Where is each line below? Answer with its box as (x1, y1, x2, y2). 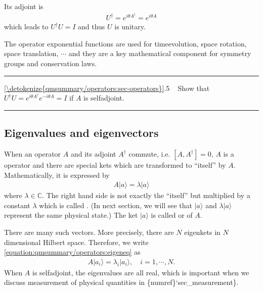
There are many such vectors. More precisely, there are (4, 227, 174, 237)
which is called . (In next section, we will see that (39, 200, 193, 210)
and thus (77, 21, 105, 32)
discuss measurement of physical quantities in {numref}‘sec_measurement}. (4, 277, 239, 287)
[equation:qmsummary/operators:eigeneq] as (4, 247, 141, 257)
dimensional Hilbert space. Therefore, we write (4, 236, 149, 247)
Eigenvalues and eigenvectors (4, 125, 159, 140)
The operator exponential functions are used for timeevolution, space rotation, (4, 38, 247, 48)
